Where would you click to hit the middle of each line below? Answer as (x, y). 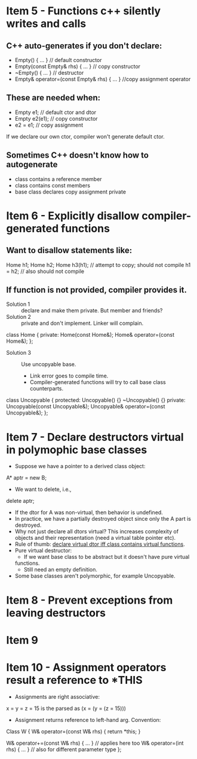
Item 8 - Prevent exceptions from (90, 600)
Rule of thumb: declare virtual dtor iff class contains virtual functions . (100, 544)
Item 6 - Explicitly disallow (73, 216)
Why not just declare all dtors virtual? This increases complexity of (97, 531)
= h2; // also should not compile (45, 271)
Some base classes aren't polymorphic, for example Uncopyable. (95, 576)
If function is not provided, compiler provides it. (96, 290)
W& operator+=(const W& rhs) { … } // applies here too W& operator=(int (95, 743)
